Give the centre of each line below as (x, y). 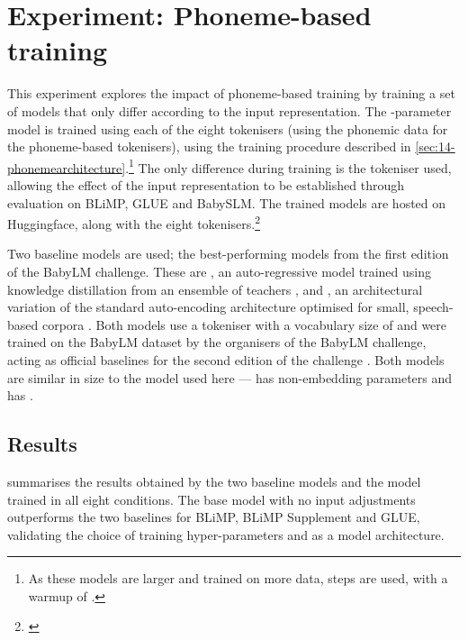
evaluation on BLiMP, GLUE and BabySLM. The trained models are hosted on (227, 202)
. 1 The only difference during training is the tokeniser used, (288, 166)
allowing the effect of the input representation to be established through (206, 184)
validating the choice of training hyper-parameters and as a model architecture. (226, 534)
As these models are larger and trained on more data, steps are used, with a (238, 578)
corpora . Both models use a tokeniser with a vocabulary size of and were (244, 324)
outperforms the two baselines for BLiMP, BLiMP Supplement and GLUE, (214, 517)
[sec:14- (435, 146)
